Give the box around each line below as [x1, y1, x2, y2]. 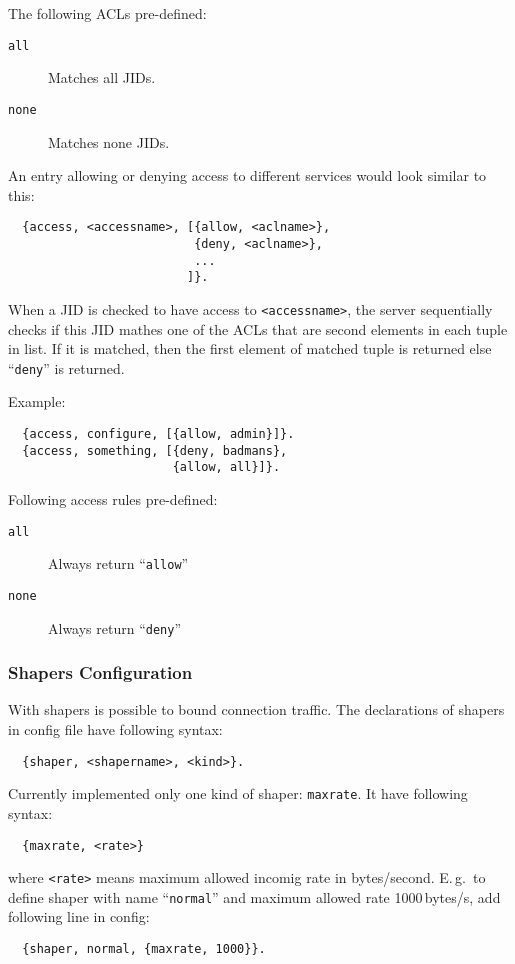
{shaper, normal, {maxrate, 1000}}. [22, 942, 266, 957]
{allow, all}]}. [172, 460, 281, 475]
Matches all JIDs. [48, 67, 156, 88]
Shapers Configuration [8, 660, 193, 685]
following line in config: [8, 906, 150, 927]
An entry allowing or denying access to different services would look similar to [8, 165, 487, 186]
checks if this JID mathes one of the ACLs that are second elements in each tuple [8, 318, 508, 339]
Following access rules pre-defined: [8, 488, 218, 509]
